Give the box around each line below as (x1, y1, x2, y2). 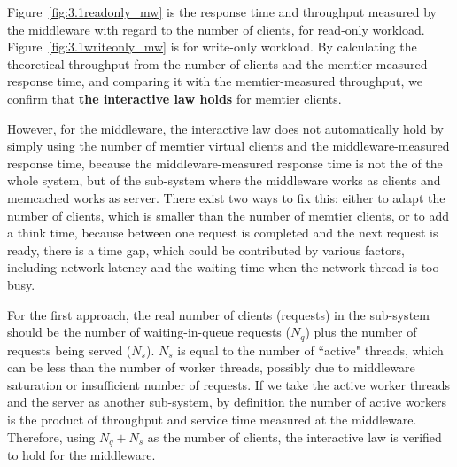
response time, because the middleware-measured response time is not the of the (7, 153, 443, 172)
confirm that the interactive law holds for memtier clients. (7, 89, 342, 107)
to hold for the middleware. (7, 445, 156, 463)
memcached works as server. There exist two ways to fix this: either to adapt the (7, 188, 445, 206)
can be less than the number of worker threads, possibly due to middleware (7, 358, 415, 377)
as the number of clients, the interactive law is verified (147, 427, 442, 446)
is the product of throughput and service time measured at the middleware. (7, 409, 417, 428)
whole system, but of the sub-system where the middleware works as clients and (7, 171, 441, 190)
